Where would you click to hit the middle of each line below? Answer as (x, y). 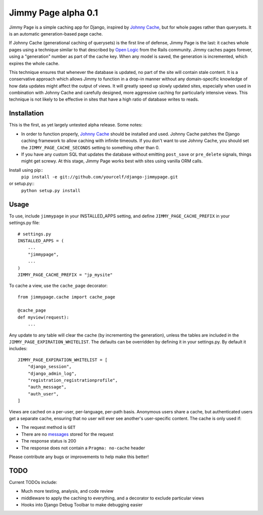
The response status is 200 (49, 441)
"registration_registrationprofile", (73, 380)
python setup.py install (51, 190)
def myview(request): (43, 317)
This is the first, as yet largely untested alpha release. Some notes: (76, 125)
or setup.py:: (22, 184)
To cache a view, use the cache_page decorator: (58, 286)
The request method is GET (48, 427)
